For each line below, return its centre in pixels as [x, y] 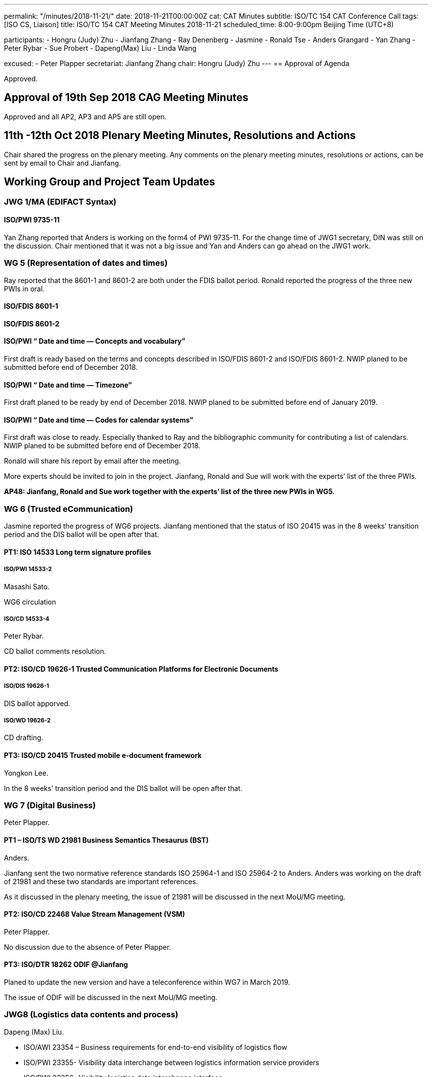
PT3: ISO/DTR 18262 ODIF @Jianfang [66, 965]
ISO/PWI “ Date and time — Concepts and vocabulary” [95, 341]
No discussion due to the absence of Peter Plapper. [88, 947]
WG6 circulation [30, 602]
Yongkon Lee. [26, 773]
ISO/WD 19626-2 [27, 721]
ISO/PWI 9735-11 [32, 220]
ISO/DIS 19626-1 [27, 686]
